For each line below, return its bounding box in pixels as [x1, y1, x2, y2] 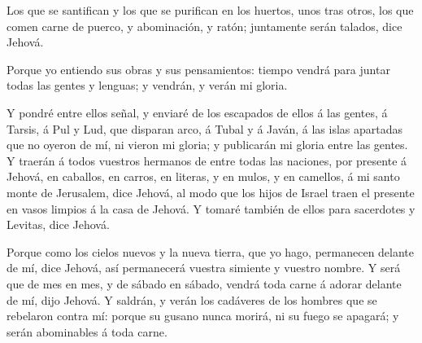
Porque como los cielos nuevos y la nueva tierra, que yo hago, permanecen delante [7, 243, 415, 260]
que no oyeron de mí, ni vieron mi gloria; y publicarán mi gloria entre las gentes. [7, 136, 408, 153]
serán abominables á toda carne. [7, 323, 167, 340]
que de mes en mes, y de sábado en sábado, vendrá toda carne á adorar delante [7, 275, 402, 292]
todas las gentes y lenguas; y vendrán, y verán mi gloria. [7, 77, 288, 94]
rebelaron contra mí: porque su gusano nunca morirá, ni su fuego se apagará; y [7, 307, 399, 324]
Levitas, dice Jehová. [7, 216, 110, 233]
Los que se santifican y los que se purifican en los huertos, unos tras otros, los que [7, 2, 414, 18]
